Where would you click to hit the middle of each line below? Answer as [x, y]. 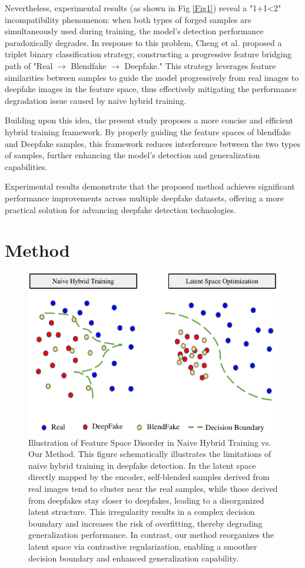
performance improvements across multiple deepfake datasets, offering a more [144, 198]
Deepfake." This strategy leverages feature [200, 65]
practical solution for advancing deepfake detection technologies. [121, 209]
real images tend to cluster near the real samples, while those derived [153, 488]
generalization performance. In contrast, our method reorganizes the [151, 535]
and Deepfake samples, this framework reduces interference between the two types [152, 143]
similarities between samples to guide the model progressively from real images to [152, 77]
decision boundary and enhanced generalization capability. [133, 558]
